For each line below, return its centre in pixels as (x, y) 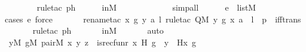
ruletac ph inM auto (98, 30)
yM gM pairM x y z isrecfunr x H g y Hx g (102, 42)
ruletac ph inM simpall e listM (146, 7)
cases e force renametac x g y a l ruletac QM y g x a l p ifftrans (153, 19)
